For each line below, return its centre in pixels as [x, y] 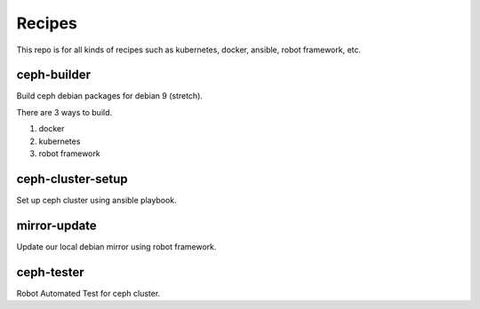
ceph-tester [50, 272]
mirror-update [56, 225]
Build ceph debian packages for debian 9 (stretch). [110, 96]
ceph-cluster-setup [72, 179]
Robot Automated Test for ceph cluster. [88, 293]
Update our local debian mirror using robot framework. [116, 246]
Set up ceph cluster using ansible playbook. [96, 200]
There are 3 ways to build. [64, 112]
